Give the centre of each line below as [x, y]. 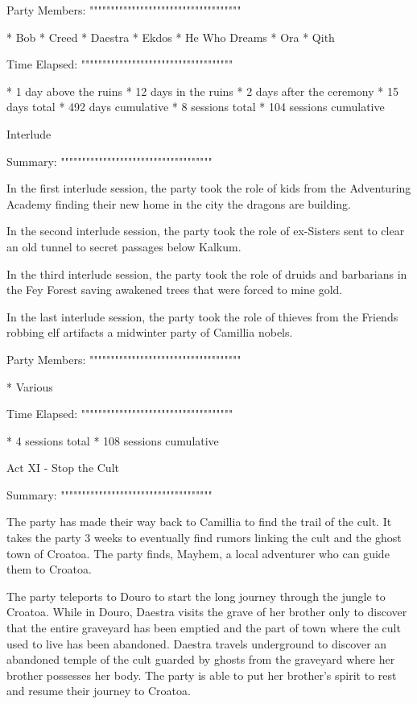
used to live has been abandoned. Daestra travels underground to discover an [197, 643]
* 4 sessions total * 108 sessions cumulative [113, 440]
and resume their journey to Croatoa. [99, 691]
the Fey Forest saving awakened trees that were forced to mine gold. [175, 290]
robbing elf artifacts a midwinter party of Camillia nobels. [150, 332]
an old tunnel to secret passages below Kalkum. [124, 246]
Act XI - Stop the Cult [63, 468]
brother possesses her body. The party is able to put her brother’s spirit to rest [202, 675]
